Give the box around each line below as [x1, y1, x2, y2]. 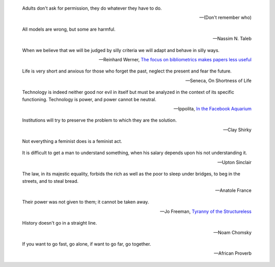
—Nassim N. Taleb [212, 36, 252, 42]
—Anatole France [215, 187, 252, 193]
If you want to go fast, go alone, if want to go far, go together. [22, 240, 151, 247]
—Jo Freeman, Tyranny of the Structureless [159, 208, 252, 214]
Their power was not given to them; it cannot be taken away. [22, 199, 149, 205]
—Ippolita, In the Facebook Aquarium [173, 105, 252, 112]
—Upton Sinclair [217, 159, 252, 165]
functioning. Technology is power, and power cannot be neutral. [22, 96, 156, 102]
